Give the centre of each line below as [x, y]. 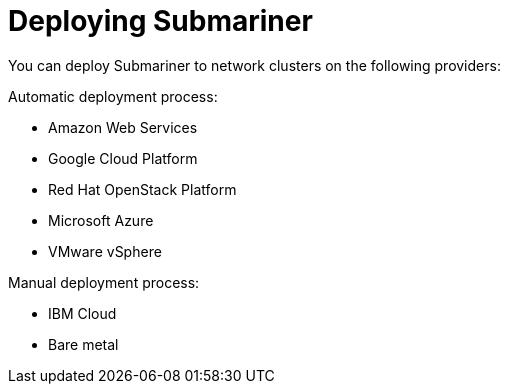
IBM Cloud [82, 313]
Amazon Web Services [123, 127]
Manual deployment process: [104, 282]
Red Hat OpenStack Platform [142, 189]
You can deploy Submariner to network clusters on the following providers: [254, 65]
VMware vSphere [105, 251]
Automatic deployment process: [113, 96]
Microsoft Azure [101, 220]
